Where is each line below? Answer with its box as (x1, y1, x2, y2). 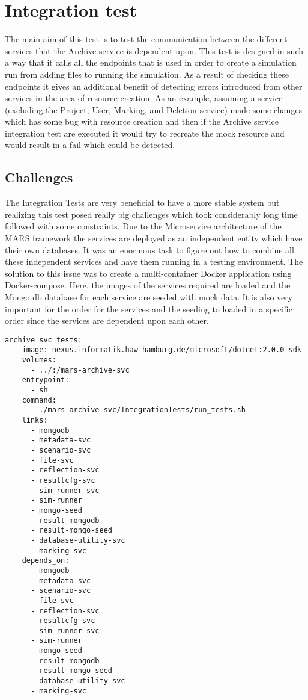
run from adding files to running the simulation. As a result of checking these (5, 67, 289, 80)
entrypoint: (22, 376, 70, 385)
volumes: (22, 356, 56, 365)
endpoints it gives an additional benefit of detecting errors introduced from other (5, 79, 303, 92)
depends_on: (22, 556, 70, 565)
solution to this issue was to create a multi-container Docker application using (5, 267, 292, 279)
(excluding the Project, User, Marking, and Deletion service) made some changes (5, 103, 303, 116)
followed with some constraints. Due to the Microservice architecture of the (5, 220, 282, 232)
